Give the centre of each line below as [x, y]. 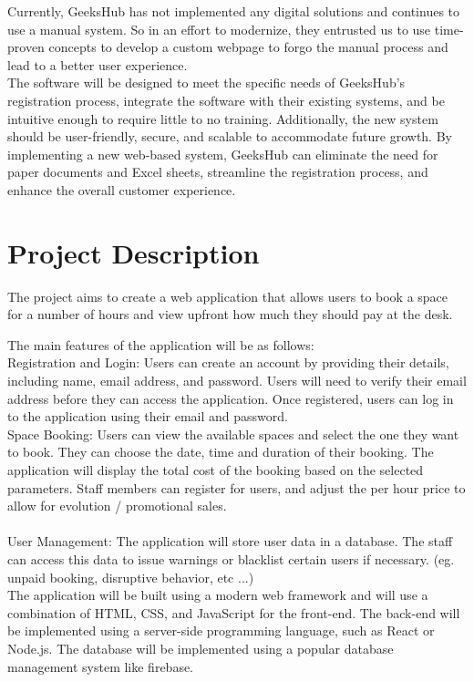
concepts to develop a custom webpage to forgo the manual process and [248, 47]
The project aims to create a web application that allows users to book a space [228, 296]
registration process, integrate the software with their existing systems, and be [226, 100]
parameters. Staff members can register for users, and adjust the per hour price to [237, 487]
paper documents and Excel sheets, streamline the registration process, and [218, 172]
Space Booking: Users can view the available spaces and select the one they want [233, 434]
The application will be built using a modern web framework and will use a [218, 595]
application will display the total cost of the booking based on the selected [216, 470]
